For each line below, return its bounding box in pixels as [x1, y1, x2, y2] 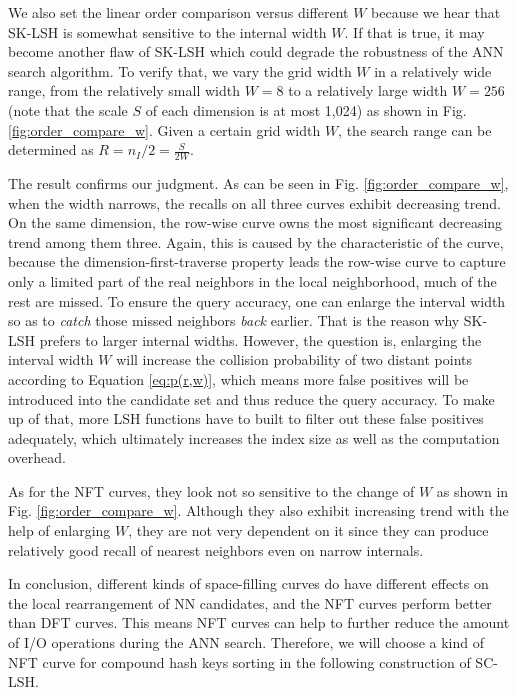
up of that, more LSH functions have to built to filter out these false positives [8, 408, 484, 429]
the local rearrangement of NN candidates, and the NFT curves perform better [8, 592, 492, 613]
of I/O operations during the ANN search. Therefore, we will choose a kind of [8, 632, 485, 653]
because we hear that [371, 2, 501, 22]
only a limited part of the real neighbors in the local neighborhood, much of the [8, 270, 497, 291]
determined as [8, 139, 94, 160]
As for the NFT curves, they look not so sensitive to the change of [8, 480, 415, 501]
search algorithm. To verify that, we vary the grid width [8, 60, 352, 81]
